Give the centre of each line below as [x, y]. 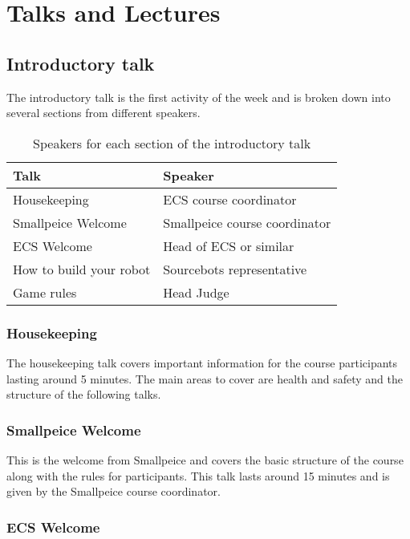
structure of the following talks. [84, 394]
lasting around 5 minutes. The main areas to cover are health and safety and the [205, 378]
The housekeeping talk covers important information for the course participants [202, 362]
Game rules [45, 292]
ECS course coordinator [230, 199]
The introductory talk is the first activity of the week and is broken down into [199, 97]
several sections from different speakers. [104, 113]
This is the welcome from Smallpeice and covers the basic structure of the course [205, 459]
